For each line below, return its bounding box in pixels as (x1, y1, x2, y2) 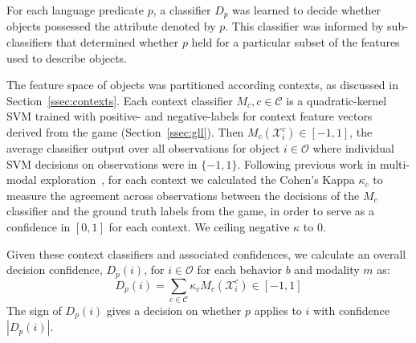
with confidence (313, 301, 389, 318)
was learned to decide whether (232, 2, 381, 18)
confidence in (6, 218, 71, 235)
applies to (254, 301, 302, 318)
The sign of (6, 301, 62, 318)
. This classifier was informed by (225, 18, 384, 35)
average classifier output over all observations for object (6, 140, 280, 157)
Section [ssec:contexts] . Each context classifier (6, 92, 233, 108)
